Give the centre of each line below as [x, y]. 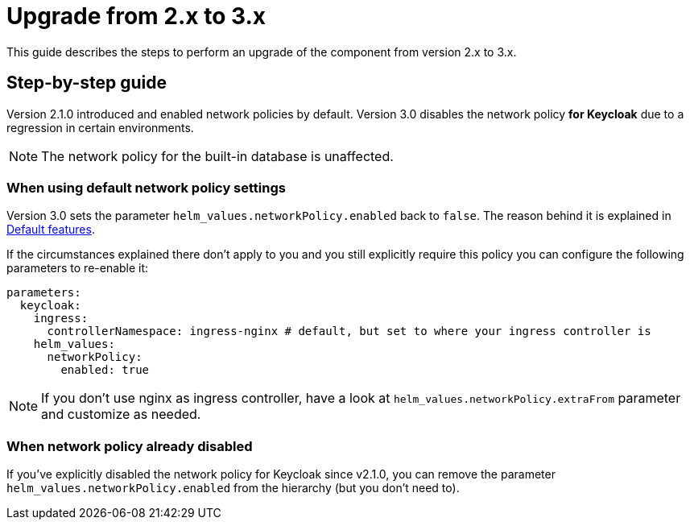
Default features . [51, 230]
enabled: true [105, 370]
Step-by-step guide [87, 83]
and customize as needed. [121, 414]
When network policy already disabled [130, 446]
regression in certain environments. [100, 127]
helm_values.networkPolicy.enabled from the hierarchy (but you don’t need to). [233, 488]
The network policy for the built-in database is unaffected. [217, 156]
